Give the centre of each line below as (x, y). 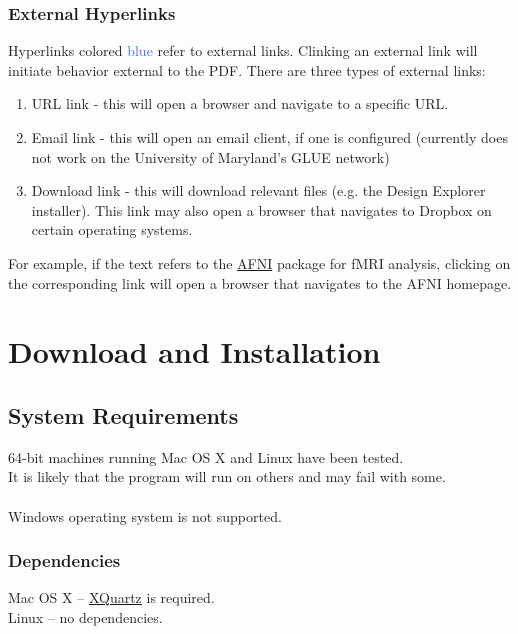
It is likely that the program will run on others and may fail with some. (227, 476)
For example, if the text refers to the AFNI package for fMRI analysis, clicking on (259, 262)
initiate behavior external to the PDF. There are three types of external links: (247, 69)
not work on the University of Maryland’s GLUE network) (210, 156)
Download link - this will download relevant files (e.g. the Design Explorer (258, 190)
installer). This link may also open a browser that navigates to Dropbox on (261, 209)
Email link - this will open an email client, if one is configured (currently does (269, 137)
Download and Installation (194, 351)
